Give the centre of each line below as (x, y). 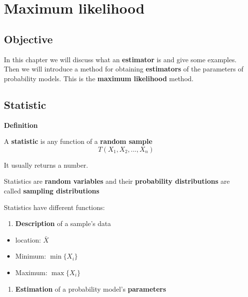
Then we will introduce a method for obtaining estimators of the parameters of (124, 69)
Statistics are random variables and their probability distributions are (117, 181)
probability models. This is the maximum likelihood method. (99, 78)
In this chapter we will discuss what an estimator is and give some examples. (120, 59)
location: (28, 239)
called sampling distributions (52, 190)
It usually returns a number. (46, 165)
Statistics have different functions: (54, 207)
